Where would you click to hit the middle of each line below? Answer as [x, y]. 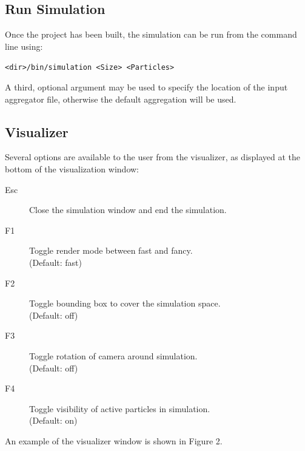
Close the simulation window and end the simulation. [128, 210]
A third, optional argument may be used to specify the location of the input [146, 87]
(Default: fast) [56, 262]
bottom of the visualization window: [72, 169]
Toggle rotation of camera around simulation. [113, 355]
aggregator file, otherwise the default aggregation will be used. [121, 99]
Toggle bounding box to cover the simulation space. [125, 303]
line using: [24, 46]
